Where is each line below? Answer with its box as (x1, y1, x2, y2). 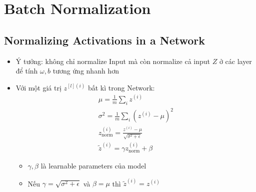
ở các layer (219, 55, 252, 66)
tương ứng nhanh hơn (52, 65, 119, 76)
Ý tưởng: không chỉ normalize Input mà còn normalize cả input (15, 55, 210, 66)
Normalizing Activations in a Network (4, 32, 205, 47)
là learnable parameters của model (40, 160, 146, 171)
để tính (15, 65, 38, 76)
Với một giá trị (15, 82, 61, 92)
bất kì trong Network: (87, 82, 155, 92)
